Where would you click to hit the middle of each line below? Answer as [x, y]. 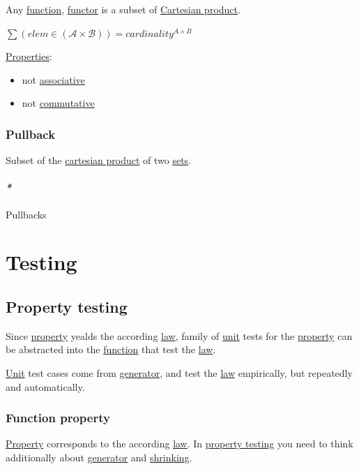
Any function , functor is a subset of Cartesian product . [123, 9]
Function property [58, 418]
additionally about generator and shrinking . [99, 457]
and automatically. [45, 386]
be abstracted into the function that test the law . [111, 349]
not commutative [58, 103]
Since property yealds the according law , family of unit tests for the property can [179, 335]
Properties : [29, 56]
